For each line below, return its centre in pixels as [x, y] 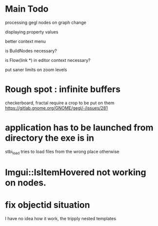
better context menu [26, 41]
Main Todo [27, 9]
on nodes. [26, 182]
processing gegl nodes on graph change [46, 22]
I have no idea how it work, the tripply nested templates [61, 218]
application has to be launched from [79, 128]
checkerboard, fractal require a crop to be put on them [60, 103]
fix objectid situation [48, 205]
